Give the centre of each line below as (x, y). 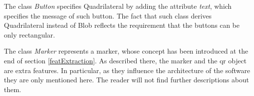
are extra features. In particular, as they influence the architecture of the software (127, 70)
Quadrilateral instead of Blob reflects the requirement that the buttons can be (122, 25)
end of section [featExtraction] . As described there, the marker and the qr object (125, 60)
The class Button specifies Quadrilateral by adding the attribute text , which (118, 6)
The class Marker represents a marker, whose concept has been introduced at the (126, 51)
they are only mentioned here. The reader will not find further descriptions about (127, 80)
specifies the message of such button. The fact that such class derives (108, 15)
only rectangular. (29, 34)
